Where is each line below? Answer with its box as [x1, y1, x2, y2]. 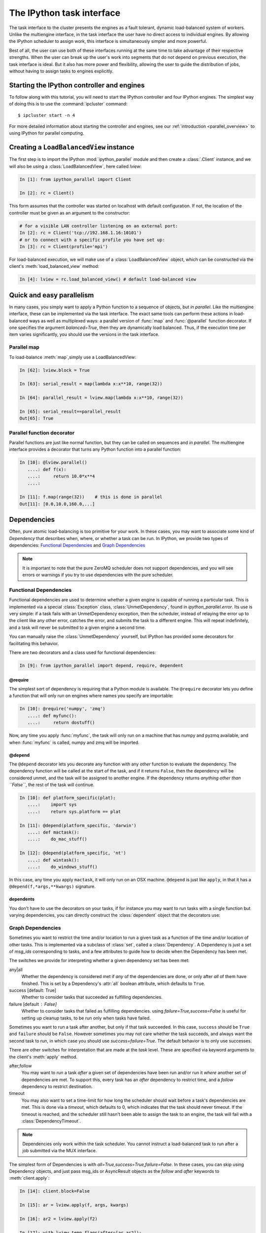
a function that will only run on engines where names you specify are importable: [9, 693, 173, 699]
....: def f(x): [27, 467, 66, 472]
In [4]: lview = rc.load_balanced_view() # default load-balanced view [19, 277, 197, 282]
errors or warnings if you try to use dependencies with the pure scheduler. [22, 572, 173, 578]
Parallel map [9, 344, 39, 351]
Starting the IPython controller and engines [9, 81, 145, 89]
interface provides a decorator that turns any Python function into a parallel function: [9, 446, 182, 452]
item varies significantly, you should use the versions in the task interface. [9, 331, 160, 337]
